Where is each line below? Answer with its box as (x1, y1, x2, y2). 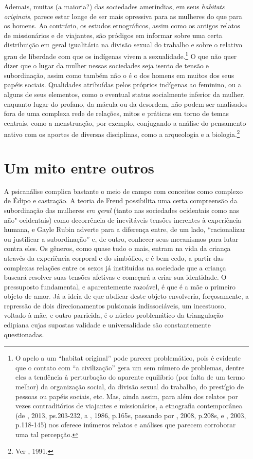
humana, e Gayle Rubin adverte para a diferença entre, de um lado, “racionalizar (4, 224, 246, 234)
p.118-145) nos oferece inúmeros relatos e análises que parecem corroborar (15, 420, 236, 430)
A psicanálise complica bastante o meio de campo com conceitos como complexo (4, 186, 243, 196)
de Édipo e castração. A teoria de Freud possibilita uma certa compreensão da (4, 195, 237, 206)
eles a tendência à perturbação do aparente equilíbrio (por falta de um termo (15, 372, 245, 382)
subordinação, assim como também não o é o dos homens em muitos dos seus (4, 70, 234, 80)
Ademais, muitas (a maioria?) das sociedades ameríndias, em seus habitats (4, 1, 225, 11)
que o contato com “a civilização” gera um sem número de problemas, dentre (15, 362, 245, 372)
